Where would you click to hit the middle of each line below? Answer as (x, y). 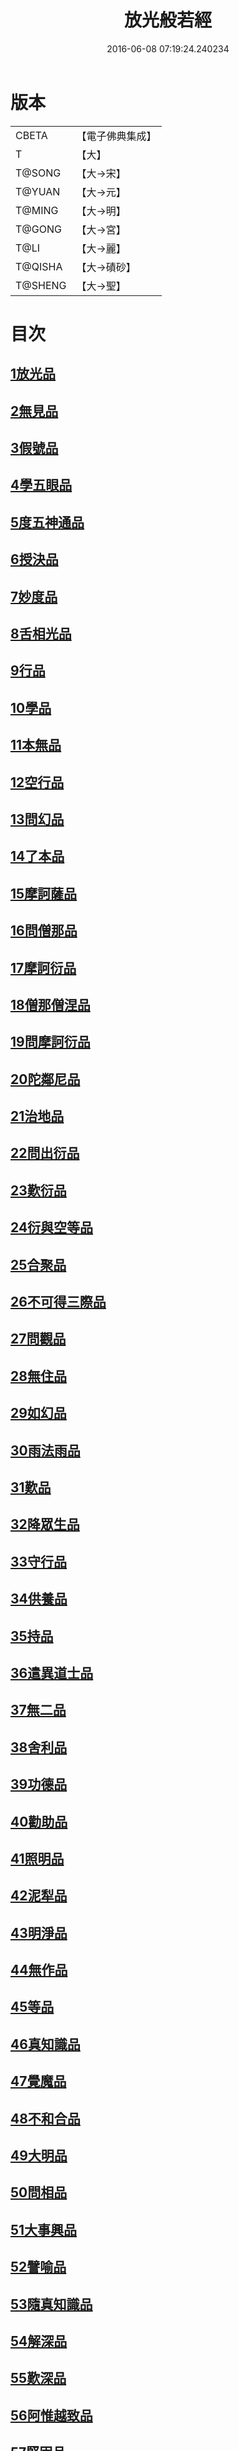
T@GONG (38, 229)
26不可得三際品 (58, 1302)
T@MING (37, 210)
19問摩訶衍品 (50, 1042)
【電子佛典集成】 (116, 136)
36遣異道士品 (52, 1672)
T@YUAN (38, 191)
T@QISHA (39, 266)
